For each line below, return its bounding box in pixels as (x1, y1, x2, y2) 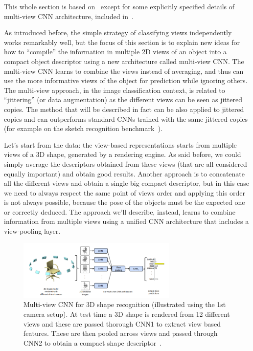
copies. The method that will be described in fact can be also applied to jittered (4, 104, 244, 114)
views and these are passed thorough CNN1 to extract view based (23, 318, 221, 329)
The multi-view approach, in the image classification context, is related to (4, 85, 225, 95)
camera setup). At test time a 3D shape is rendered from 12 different (23, 308, 230, 319)
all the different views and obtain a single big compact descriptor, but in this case (4, 178, 249, 188)
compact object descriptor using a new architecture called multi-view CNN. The (4, 56, 244, 66)
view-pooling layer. (4, 226, 61, 236)
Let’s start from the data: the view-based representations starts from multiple (4, 139, 237, 150)
